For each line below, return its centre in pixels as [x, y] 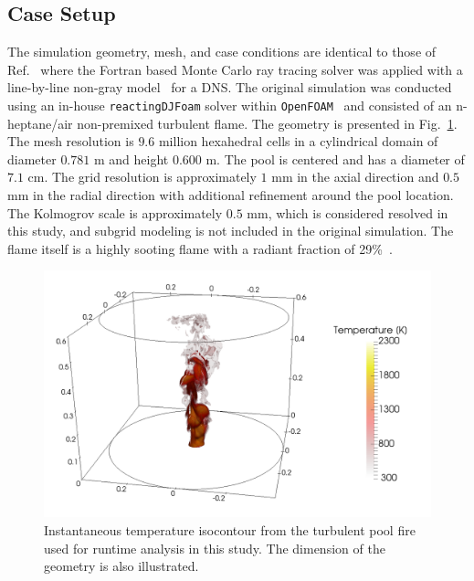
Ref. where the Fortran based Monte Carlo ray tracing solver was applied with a [235, 69]
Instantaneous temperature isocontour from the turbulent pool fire [230, 529]
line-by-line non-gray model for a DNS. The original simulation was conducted [230, 87]
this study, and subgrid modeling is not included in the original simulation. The [231, 231]
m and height [131, 158]
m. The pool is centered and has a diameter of [335, 158]
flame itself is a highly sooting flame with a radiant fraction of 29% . [200, 248]
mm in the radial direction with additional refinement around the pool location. [231, 195]
